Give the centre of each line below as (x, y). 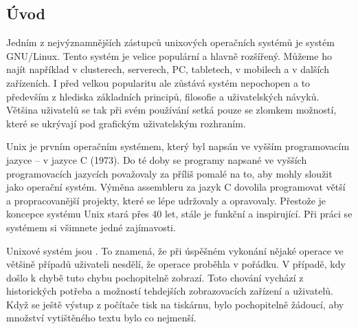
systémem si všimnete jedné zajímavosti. (91, 227)
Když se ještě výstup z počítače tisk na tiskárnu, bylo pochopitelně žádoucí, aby (175, 304)
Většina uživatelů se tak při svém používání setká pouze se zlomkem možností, (171, 110)
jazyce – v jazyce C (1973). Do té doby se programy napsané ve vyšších (157, 159)
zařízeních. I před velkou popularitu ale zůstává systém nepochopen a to (158, 82)
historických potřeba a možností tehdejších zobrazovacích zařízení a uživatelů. (170, 291)
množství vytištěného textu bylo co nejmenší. (101, 318)
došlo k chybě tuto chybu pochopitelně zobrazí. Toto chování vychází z (155, 277)
